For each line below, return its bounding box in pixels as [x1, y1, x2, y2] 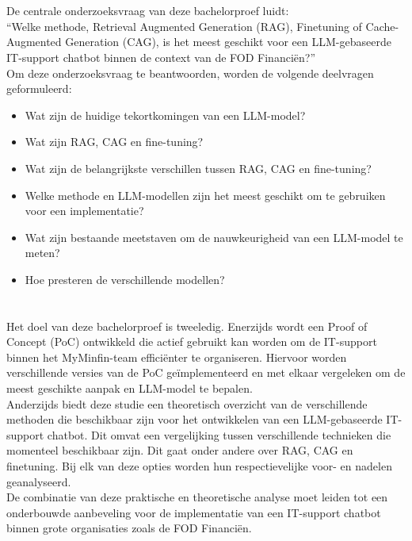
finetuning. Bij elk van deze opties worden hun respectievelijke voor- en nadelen [6, 458, 392, 474]
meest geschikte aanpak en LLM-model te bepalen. [6, 380, 253, 397]
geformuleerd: [6, 80, 72, 97]
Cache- [365, 17, 399, 34]
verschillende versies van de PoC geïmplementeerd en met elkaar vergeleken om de [6, 364, 406, 381]
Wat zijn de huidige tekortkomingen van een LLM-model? [25, 106, 306, 123]
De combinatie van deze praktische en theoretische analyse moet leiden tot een [6, 489, 388, 505]
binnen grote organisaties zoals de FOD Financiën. [6, 520, 252, 536]
